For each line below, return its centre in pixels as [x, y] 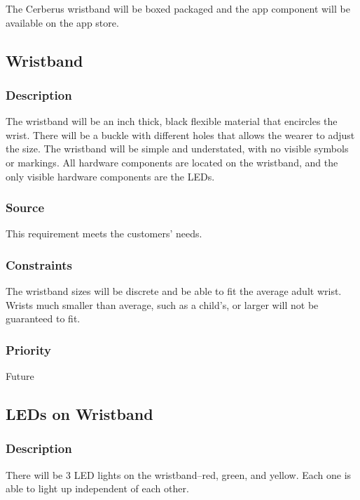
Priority [28, 349]
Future [20, 376]
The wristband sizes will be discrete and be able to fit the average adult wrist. [174, 291]
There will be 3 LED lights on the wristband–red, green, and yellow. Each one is [179, 474]
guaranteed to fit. [43, 318]
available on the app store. [62, 22]
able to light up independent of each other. [97, 488]
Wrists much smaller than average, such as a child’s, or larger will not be [162, 304]
